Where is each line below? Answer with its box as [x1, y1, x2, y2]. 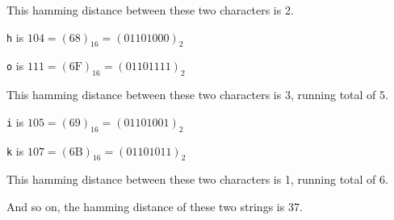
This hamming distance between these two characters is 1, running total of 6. [6, 171, 388, 188]
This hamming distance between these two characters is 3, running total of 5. [6, 86, 388, 103]
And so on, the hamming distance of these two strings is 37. [6, 197, 303, 214]
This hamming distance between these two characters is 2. [6, 2, 294, 18]
